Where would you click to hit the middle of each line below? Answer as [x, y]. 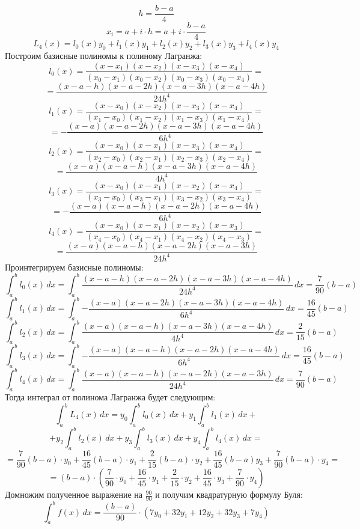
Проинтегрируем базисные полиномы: [74, 267]
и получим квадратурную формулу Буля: [229, 494]
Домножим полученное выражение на [74, 494]
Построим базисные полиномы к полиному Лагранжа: [104, 55]
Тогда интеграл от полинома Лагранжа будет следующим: [110, 396]
